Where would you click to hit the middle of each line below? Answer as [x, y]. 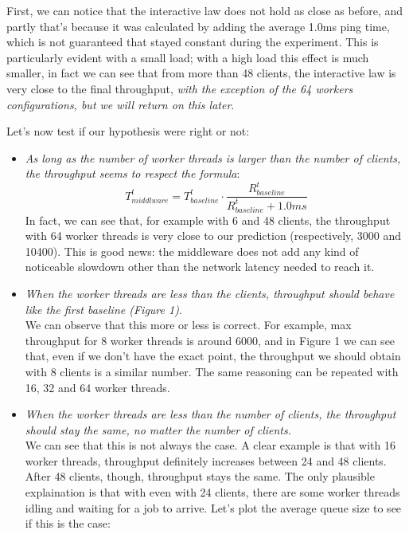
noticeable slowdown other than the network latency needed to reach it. [200, 267]
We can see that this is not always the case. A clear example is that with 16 [210, 445]
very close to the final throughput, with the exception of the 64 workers [180, 88]
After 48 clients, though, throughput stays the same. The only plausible [200, 476]
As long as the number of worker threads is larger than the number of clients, [213, 157]
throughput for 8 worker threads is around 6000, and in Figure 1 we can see [210, 340]
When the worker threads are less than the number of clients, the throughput [210, 414]
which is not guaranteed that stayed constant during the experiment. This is [193, 42]
